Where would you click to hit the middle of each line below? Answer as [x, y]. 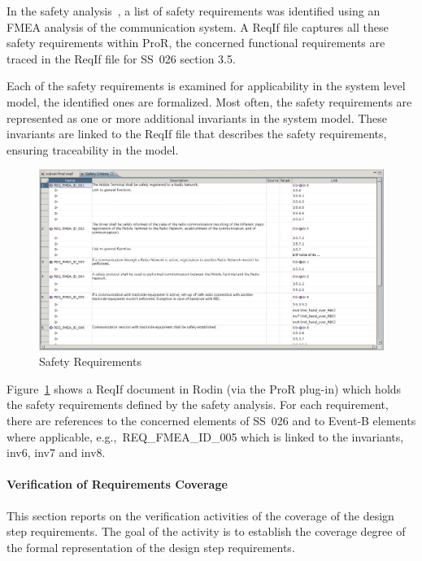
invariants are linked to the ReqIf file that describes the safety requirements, [197, 134]
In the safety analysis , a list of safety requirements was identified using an [194, 11]
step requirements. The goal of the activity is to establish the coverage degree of [206, 531]
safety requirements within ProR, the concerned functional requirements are [196, 43]
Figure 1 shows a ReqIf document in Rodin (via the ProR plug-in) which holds [204, 388]
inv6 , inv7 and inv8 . [56, 452]
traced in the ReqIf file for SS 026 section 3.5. [121, 58]
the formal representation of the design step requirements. [151, 547]
